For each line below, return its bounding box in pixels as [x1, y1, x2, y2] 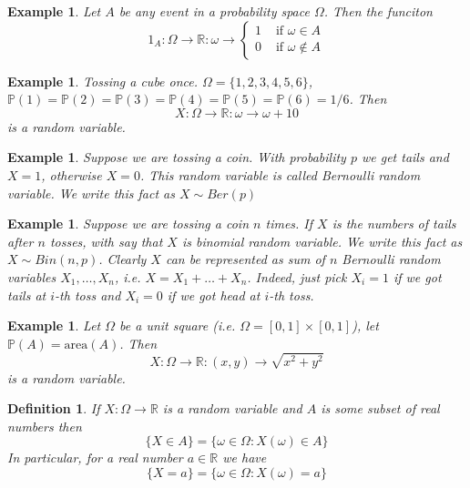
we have [222, 448, 267, 467]
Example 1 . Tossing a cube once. [7, 71, 199, 90]
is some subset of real [321, 399, 440, 418]
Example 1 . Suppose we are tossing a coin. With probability [7, 147, 346, 167]
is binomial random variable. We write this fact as [181, 231, 463, 250]
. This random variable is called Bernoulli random [139, 165, 421, 184]
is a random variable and [162, 399, 302, 418]
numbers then [7, 416, 82, 435]
